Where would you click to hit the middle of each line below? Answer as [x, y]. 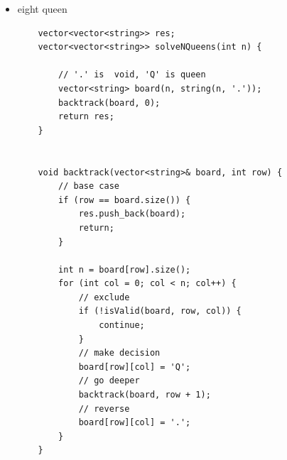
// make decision [119, 353]
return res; [86, 117]
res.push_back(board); [132, 214]
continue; [122, 325]
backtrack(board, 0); [109, 103]
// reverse [104, 409]
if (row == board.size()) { [125, 200]
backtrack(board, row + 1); [145, 395]
